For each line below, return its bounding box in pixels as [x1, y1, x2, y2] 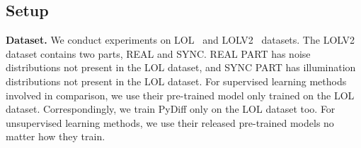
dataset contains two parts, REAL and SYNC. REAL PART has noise [6, 46, 311, 61]
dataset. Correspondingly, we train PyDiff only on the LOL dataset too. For [6, 101, 336, 116]
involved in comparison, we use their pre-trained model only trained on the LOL [6, 87, 355, 102]
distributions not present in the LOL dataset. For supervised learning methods [6, 73, 347, 88]
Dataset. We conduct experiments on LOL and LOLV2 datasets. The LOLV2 [6, 32, 355, 47]
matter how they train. [6, 129, 105, 144]
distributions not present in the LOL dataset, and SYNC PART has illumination [6, 60, 356, 75]
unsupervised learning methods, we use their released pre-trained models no [6, 115, 334, 130]
